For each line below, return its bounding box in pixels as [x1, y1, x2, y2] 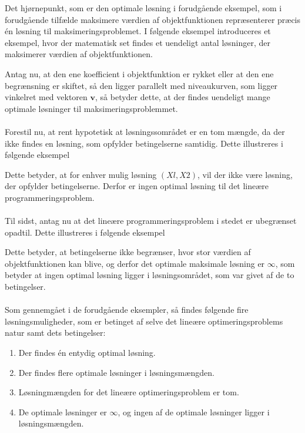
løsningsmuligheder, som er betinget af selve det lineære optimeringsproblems [5, 315, 283, 327]
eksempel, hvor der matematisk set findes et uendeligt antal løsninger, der [5, 36, 271, 48]
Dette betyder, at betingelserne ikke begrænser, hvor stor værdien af [5, 246, 251, 258]
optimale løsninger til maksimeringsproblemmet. [5, 102, 178, 114]
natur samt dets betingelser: [5, 326, 106, 339]
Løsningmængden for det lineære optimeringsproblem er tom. [18, 386, 239, 398]
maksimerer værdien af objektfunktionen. [5, 48, 153, 60]
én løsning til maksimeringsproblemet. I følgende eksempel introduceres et [5, 25, 271, 37]
